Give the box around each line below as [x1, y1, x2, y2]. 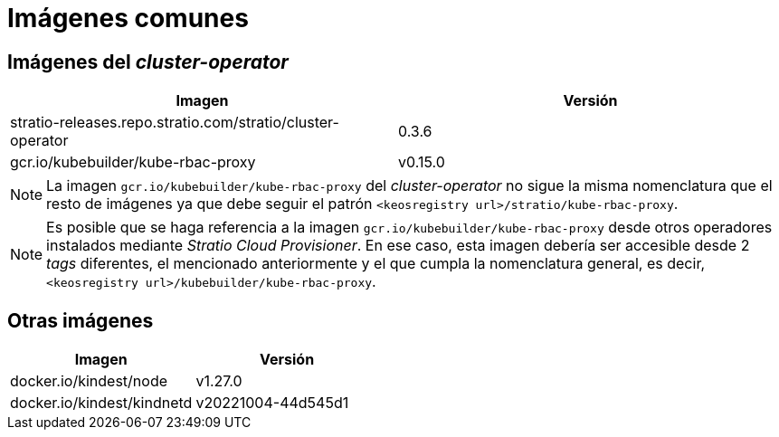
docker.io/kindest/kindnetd [10, 394, 193, 413]
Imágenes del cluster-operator [7, 50, 289, 73]
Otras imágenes [7, 309, 154, 332]
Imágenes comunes [7, 3, 249, 33]
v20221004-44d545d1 [195, 394, 349, 413]
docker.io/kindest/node [10, 372, 167, 391]
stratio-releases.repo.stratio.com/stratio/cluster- [10, 113, 339, 132]
